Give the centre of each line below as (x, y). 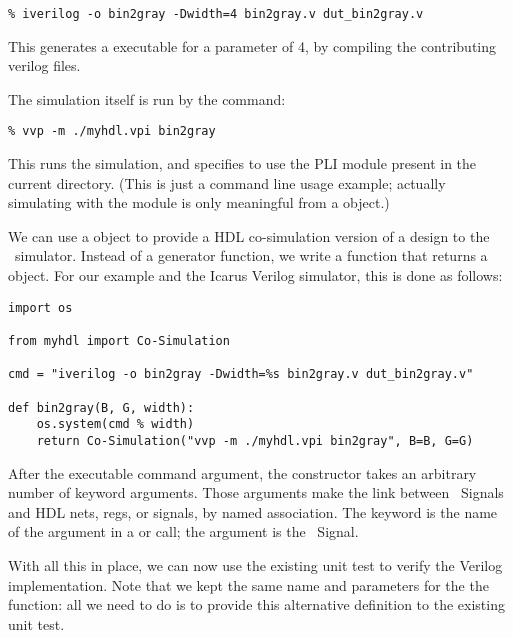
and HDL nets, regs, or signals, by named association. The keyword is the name (253, 511)
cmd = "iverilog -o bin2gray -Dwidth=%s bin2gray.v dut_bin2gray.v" (241, 374)
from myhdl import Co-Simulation (119, 340)
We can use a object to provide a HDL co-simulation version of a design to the (249, 235)
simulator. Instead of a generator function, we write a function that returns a (251, 255)
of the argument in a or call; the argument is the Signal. (183, 531)
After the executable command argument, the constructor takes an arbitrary (242, 472)
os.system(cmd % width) (115, 424)
